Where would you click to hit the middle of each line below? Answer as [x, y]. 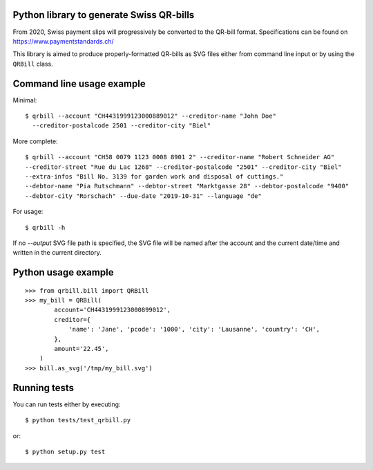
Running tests [44, 388]
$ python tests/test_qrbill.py [78, 420]
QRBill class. [33, 64]
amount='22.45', [82, 349]
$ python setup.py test [65, 451]
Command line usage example [79, 83]
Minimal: [25, 100]
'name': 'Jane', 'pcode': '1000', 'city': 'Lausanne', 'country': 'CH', [194, 329]
